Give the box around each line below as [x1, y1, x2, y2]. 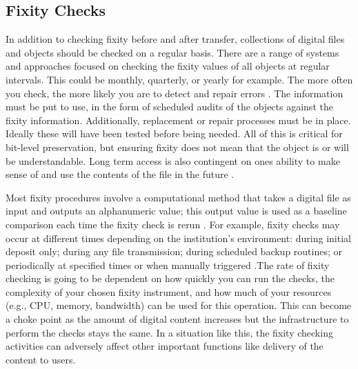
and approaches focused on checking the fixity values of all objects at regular [6, 59, 330, 73]
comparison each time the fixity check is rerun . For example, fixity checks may [6, 217, 340, 231]
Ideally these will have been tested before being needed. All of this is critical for [6, 126, 343, 141]
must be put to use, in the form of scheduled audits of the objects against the [6, 99, 333, 114]
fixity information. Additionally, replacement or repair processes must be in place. [6, 112, 351, 127]
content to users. [6, 352, 76, 366]
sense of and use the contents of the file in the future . [6, 167, 235, 181]
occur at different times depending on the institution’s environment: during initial [6, 230, 351, 245]
